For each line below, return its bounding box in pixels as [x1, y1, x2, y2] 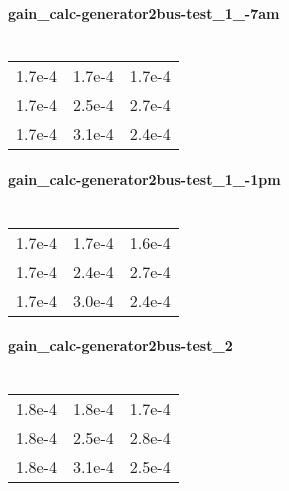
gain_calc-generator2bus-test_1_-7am [8, 2, 280, 23]
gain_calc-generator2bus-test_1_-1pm [8, 168, 281, 189]
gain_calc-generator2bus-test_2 [8, 335, 233, 356]
